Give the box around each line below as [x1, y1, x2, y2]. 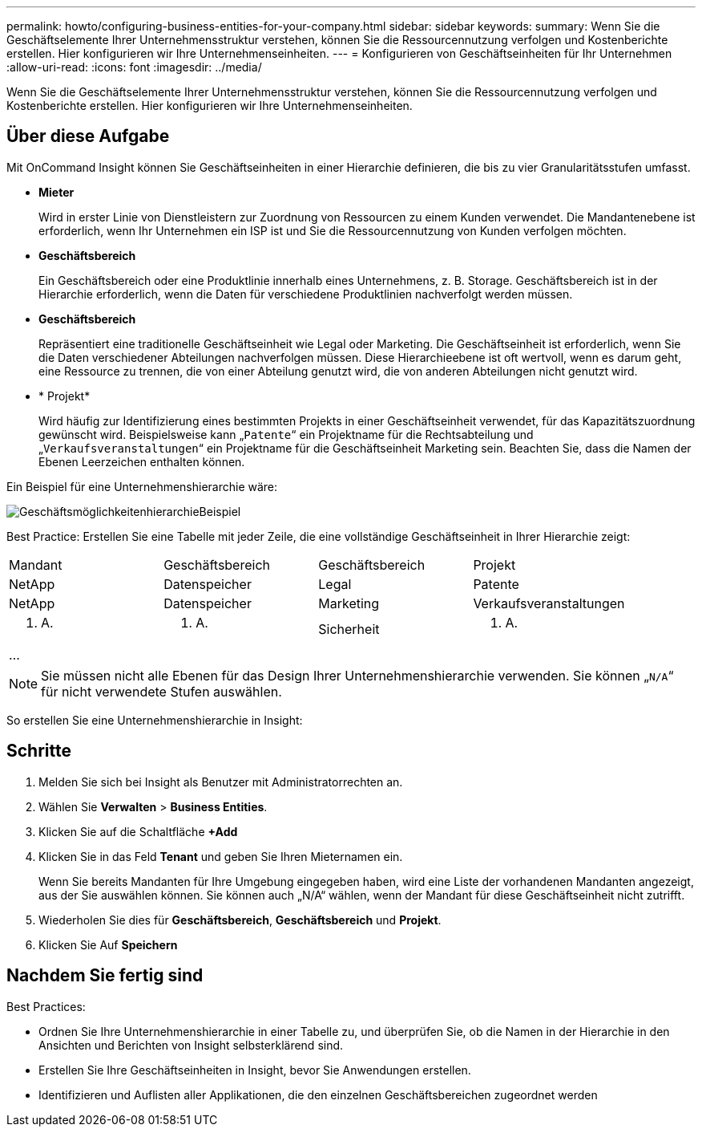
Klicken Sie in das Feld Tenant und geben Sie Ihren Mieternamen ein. [38, 849, 403, 863]
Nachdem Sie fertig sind [6, 965, 204, 986]
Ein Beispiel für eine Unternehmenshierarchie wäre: [6, 479, 278, 493]
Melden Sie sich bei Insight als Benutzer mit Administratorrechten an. [38, 774, 403, 789]
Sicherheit [318, 620, 380, 637]
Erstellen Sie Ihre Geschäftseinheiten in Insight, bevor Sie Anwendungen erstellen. [38, 1062, 471, 1077]
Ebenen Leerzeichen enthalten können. [38, 454, 245, 469]
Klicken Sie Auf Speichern [38, 937, 178, 952]
